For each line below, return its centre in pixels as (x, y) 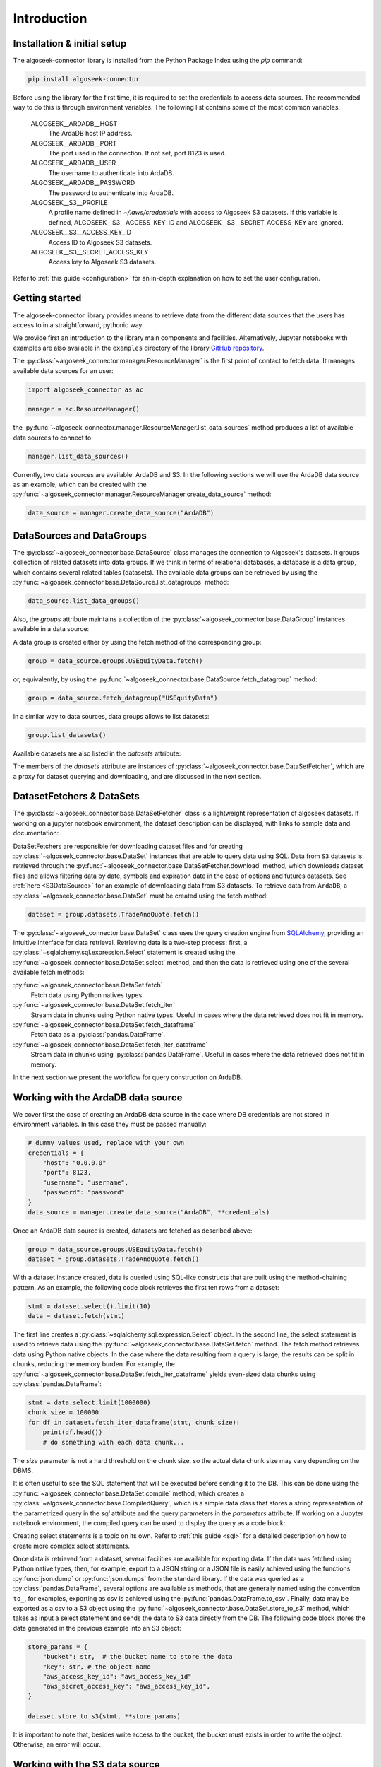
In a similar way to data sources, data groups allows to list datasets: (111, 716)
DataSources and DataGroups (80, 535)
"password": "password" (84, 1192)
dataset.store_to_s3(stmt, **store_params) (104, 1716)
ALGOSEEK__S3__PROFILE (69, 202)
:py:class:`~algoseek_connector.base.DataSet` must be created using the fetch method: (140, 896)
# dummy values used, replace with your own (106, 1143)
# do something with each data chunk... (114, 1442)
